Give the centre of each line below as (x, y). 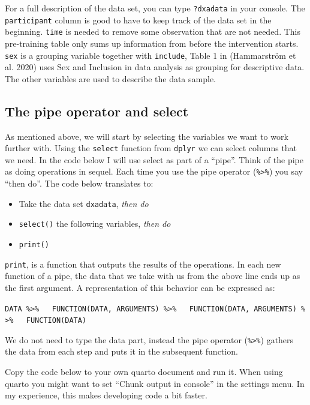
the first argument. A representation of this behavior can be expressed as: (140, 287)
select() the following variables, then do (95, 223)
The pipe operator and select (97, 111)
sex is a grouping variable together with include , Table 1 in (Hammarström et (151, 55)
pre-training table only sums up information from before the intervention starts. (152, 43)
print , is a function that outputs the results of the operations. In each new (143, 264)
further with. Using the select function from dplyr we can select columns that (151, 148)
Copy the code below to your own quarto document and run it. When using (144, 372)
